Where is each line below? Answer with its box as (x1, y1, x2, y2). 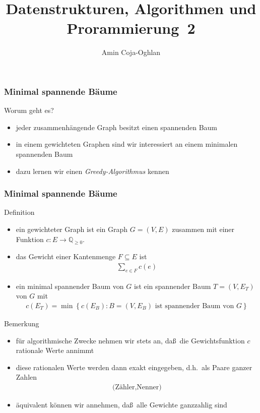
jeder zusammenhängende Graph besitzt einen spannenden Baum (16, 122, 218, 132)
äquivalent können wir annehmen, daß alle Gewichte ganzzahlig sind (16, 399, 227, 410)
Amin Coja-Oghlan (101, 47, 161, 57)
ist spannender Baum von (155, 303, 234, 310)
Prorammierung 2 (67, 18, 196, 38)
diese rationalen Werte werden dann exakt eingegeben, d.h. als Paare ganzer (16, 362, 252, 372)
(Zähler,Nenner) (112, 384, 162, 391)
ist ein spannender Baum (134, 280, 211, 291)
